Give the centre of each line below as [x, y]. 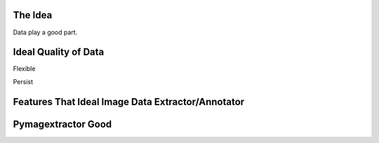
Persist [23, 81]
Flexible [24, 69]
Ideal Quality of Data [59, 52]
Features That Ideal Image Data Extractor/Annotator [129, 102]
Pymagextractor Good [62, 124]
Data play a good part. [45, 32]
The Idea [33, 15]
